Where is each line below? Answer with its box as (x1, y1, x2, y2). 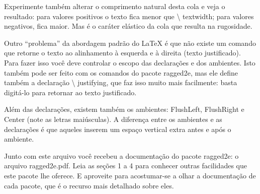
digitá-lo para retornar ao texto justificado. (4, 87, 137, 97)
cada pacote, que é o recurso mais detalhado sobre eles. (4, 180, 174, 190)
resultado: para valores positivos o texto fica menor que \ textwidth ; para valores (4, 11, 254, 21)
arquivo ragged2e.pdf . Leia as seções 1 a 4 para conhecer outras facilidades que (4, 160, 247, 171)
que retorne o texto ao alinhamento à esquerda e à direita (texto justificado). (4, 47, 241, 58)
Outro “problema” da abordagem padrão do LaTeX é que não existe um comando (4, 37, 256, 48)
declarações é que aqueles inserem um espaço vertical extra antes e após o (4, 123, 231, 134)
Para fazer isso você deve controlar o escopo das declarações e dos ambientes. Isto (4, 57, 255, 68)
